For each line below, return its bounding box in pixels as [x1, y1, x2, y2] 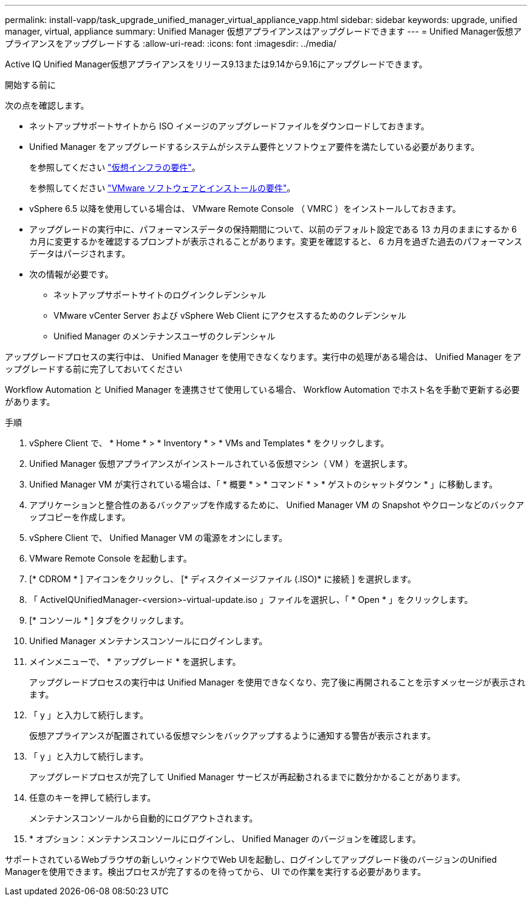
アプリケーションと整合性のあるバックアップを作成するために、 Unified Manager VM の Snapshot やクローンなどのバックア [29, 500, 524, 510]
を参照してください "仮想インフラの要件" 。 [29, 162, 200, 172]
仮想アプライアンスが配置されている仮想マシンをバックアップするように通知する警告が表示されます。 [29, 730, 436, 741]
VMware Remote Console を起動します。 [29, 553, 192, 563]
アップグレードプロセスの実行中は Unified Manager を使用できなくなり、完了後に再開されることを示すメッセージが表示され [29, 677, 526, 687]
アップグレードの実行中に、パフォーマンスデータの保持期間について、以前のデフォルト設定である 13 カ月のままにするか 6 [29, 224, 517, 234]
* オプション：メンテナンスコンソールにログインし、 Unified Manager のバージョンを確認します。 [29, 834, 421, 844]
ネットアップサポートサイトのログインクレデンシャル [53, 290, 266, 300]
